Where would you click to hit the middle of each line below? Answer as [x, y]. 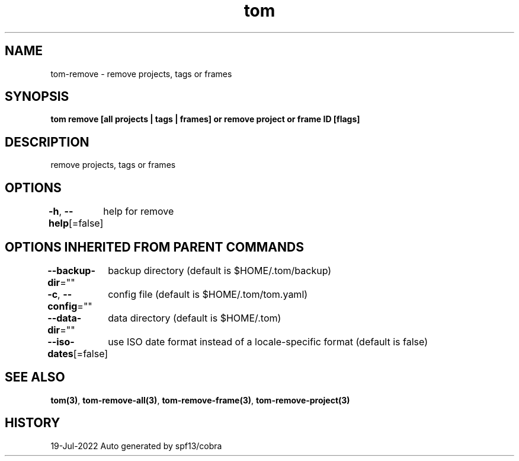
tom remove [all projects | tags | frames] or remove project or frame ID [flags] [205, 119]
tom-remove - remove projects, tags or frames [141, 74]
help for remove [139, 212]
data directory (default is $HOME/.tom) [195, 318]
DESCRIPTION [47, 142]
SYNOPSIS [37, 97]
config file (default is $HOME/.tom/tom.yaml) [208, 294]
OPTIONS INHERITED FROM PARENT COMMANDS [154, 247]
